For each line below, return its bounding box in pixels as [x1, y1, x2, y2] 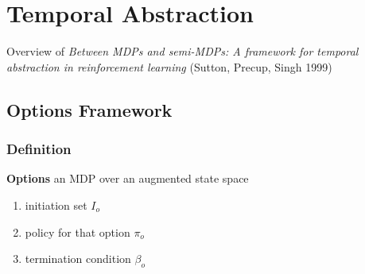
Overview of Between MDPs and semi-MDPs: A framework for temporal [6, 43, 359, 60]
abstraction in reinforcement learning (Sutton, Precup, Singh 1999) [6, 58, 332, 75]
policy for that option [25, 223, 130, 240]
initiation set [25, 196, 87, 213]
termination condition [25, 250, 131, 267]
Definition [6, 139, 72, 159]
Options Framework [6, 97, 173, 122]
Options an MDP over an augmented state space [6, 170, 249, 187]
